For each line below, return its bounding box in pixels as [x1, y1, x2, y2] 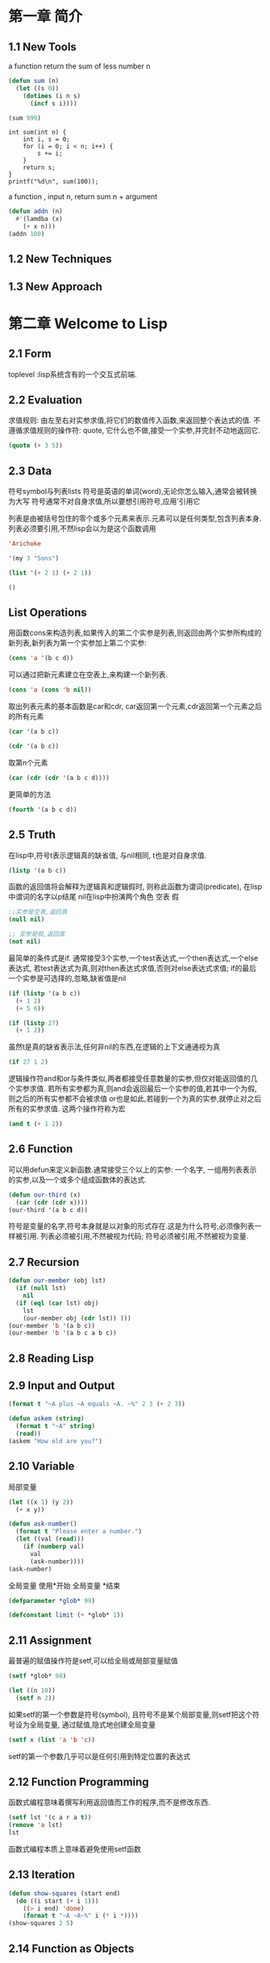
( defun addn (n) [8, 207, 63, 216]
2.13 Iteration [8, 1868, 75, 1882]
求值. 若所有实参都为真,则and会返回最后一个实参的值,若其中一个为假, [29, 1084, 257, 1094]
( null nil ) [8, 915, 45, 923]
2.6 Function [8, 1142, 73, 1156]
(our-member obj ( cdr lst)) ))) [23, 1314, 131, 1322]
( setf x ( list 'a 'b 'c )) [8, 1736, 95, 1744]
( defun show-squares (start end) [8, 1889, 121, 1898]
